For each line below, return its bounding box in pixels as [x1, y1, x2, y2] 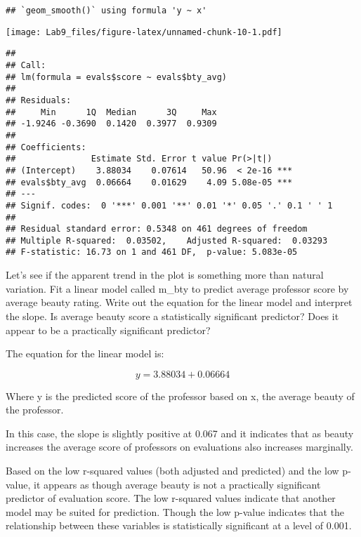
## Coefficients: [6, 142, 86, 152]
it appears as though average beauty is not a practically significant [34, 477, 321, 491]
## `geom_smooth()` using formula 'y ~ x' [6, 6, 207, 15]
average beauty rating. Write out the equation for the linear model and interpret [6, 295, 353, 310]
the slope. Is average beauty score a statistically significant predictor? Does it [6, 308, 339, 323]
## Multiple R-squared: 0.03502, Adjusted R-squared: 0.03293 [6, 235, 328, 246]
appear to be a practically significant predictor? [6, 322, 211, 337]
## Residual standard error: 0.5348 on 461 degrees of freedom [6, 224, 308, 234]
